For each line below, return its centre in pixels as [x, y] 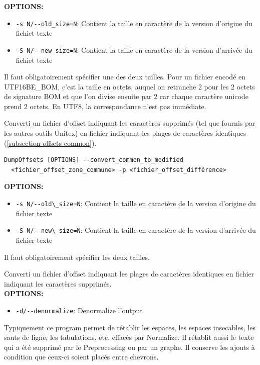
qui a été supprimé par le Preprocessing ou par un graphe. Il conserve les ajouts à [129, 347]
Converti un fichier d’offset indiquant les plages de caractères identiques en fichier [129, 274]
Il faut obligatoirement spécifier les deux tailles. [77, 257]
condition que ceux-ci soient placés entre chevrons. [81, 357]
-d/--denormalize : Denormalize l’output [79, 310]
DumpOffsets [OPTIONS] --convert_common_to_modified [94, 160]
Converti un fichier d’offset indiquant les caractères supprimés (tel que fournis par [130, 123]
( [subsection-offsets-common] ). [50, 143]
